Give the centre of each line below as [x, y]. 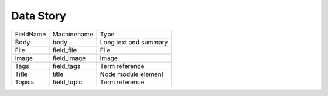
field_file [65, 50]
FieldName [30, 34]
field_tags [67, 66]
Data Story [39, 16]
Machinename [73, 34]
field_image [69, 58]
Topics [25, 82]
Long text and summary [134, 42]
